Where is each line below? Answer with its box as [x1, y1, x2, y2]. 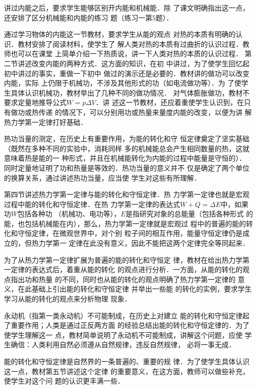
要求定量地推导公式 [4, 97, 66, 107]
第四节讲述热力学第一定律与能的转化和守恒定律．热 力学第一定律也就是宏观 [4, 189, 250, 199]
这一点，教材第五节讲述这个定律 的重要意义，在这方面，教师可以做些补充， [4, 366, 250, 376]
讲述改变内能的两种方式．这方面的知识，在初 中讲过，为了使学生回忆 [17, 58, 243, 68]
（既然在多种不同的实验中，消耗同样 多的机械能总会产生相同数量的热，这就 [4, 143, 250, 153]
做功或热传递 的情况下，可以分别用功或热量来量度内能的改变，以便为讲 [10, 106, 243, 117]
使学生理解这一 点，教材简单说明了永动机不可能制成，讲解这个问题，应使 [4, 329, 243, 340]
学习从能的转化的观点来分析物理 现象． [4, 293, 131, 304]
